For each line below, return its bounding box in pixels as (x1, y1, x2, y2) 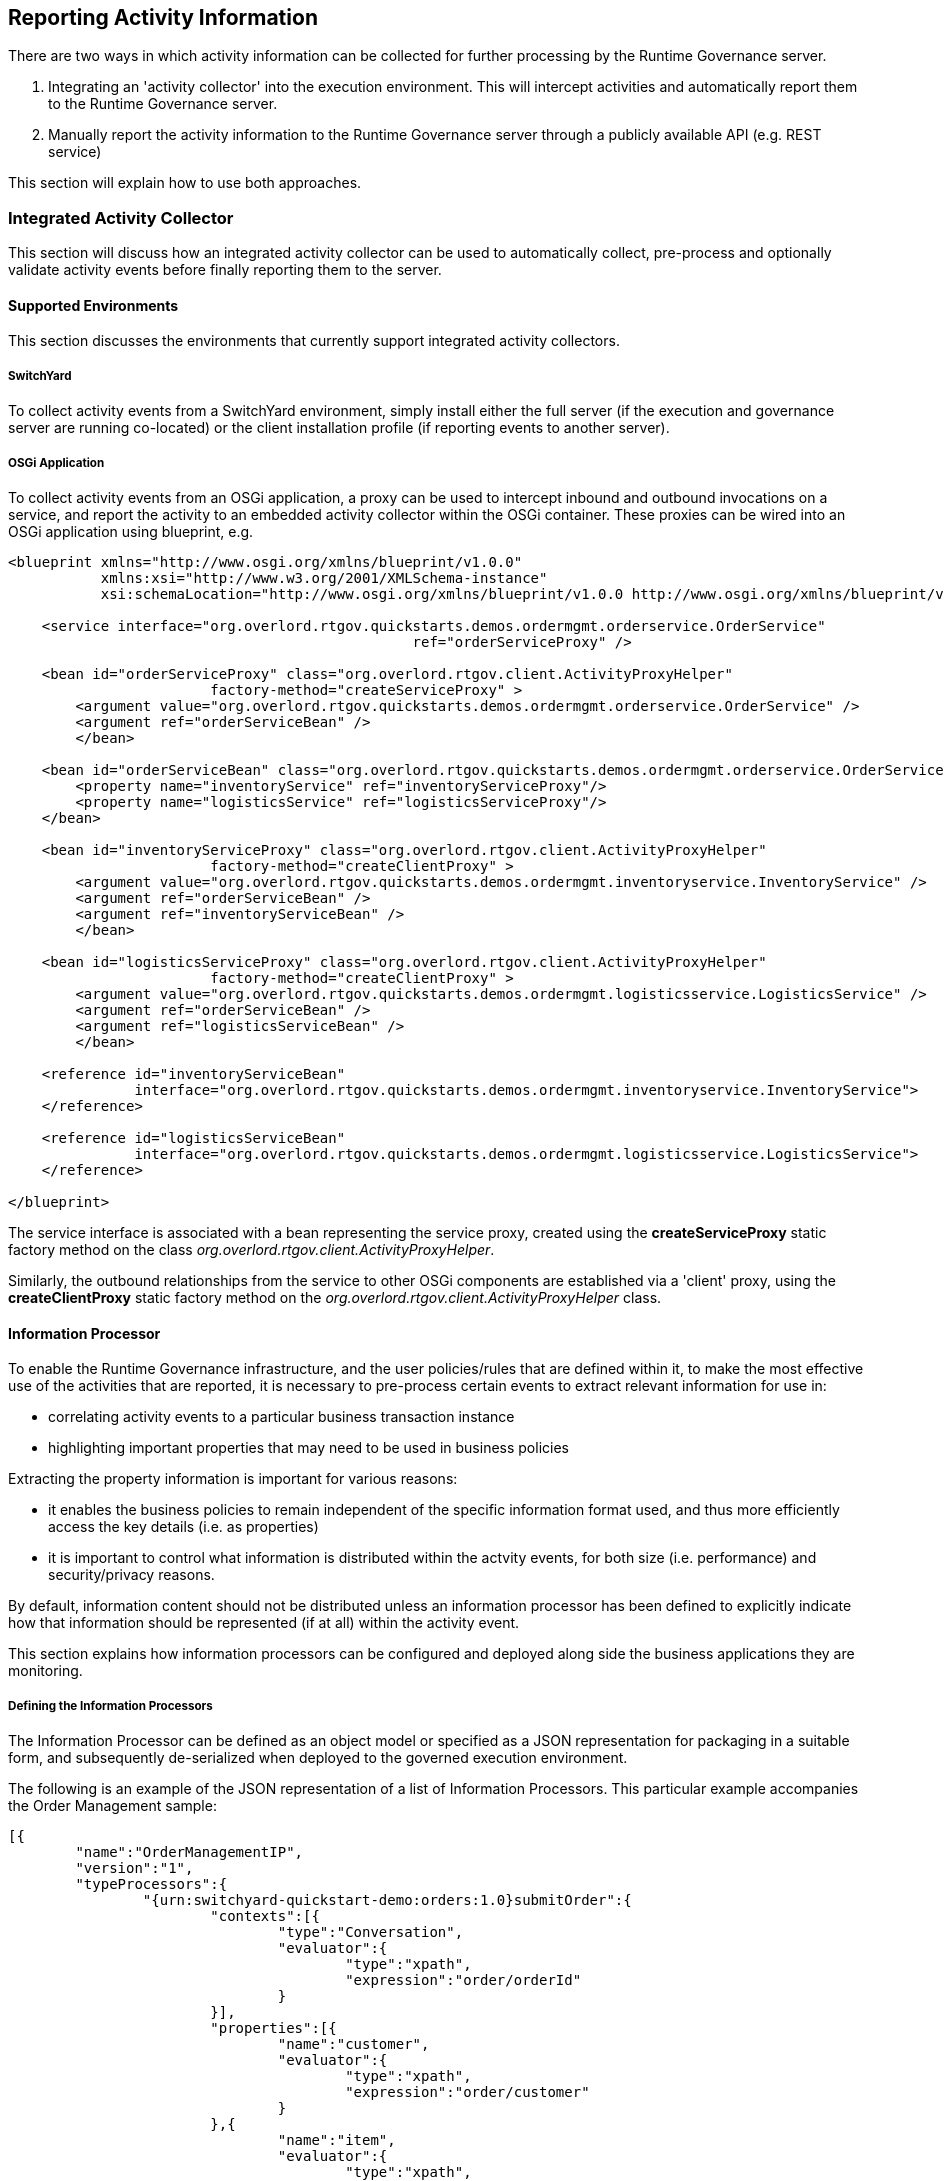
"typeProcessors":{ (75, 1875, 228, 1892)
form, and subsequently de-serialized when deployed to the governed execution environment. (8, 1748, 628, 1766)
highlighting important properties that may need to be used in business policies (48, 1439, 569, 1457)
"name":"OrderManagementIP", (75, 1843, 304, 1860)
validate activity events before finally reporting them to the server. (8, 261, 442, 279)
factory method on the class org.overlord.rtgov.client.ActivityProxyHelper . (8, 1240, 495, 1258)
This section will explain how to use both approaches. (8, 174, 362, 192)
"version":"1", (75, 1859, 194, 1876)
